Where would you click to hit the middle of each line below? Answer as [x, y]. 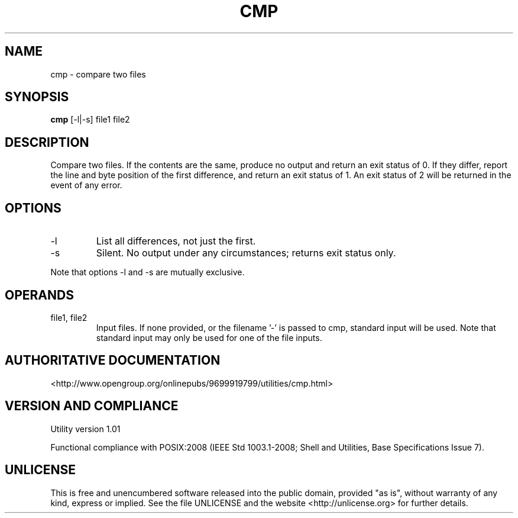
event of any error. [86, 185]
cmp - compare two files [98, 74]
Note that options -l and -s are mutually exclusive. [148, 272]
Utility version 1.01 [85, 429]
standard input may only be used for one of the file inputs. [209, 337]
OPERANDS [39, 295]
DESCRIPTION [47, 142]
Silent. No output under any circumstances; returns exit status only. [246, 253]
